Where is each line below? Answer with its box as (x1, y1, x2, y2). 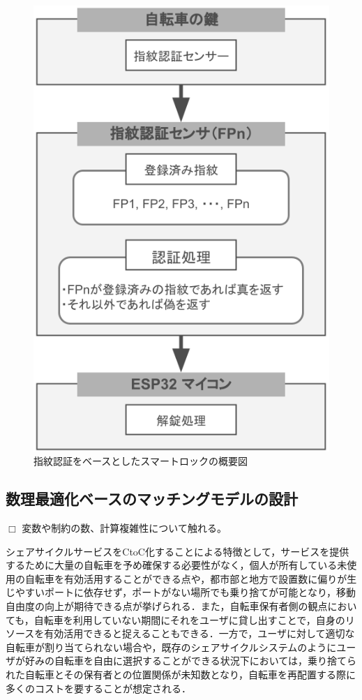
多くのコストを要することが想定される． (6, 680, 191, 695)
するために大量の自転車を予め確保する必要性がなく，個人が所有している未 (6, 558, 347, 572)
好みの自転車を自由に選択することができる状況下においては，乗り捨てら (24, 653, 357, 668)
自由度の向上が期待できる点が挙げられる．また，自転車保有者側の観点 (6, 599, 328, 613)
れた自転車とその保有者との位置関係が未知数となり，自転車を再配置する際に (6, 667, 356, 681)
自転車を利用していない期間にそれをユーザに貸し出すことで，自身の (33, 612, 345, 627)
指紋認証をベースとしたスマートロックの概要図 (33, 454, 248, 468)
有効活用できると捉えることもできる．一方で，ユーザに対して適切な (44, 626, 355, 641)
